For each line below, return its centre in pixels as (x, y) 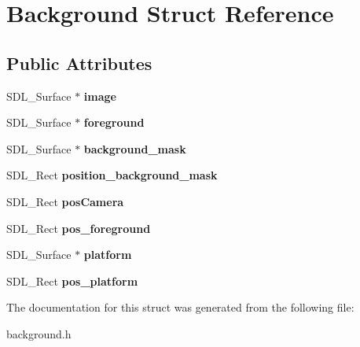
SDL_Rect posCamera (65, 201)
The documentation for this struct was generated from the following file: (180, 307)
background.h (39, 333)
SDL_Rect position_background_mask (112, 175)
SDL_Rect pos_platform (72, 281)
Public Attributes (79, 63)
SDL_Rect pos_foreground (79, 228)
